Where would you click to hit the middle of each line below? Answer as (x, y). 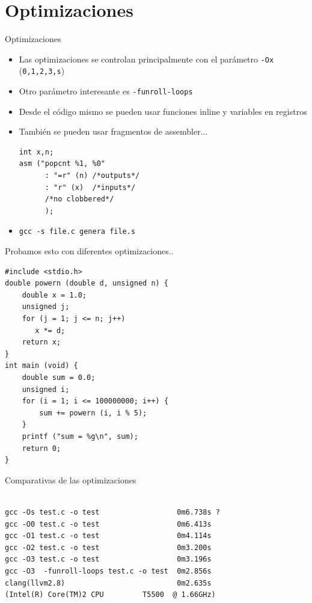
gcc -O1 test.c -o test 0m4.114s (108, 536)
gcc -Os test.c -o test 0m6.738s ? (112, 512)
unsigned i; (46, 389)
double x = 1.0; (54, 295)
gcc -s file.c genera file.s (77, 232)
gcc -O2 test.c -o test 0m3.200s (108, 547)
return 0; (41, 448)
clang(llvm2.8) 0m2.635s (108, 583)
